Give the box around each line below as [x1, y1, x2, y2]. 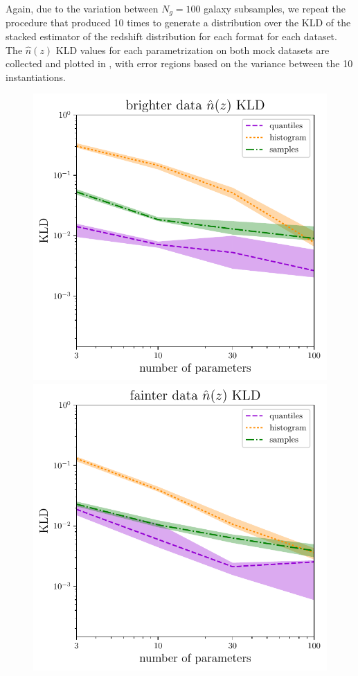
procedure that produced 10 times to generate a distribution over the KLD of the [6, 15, 351, 30]
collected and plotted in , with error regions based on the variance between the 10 [6, 56, 353, 71]
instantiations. [6, 69, 66, 84]
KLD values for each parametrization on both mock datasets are [55, 42, 330, 57]
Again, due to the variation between [6, 1, 159, 15]
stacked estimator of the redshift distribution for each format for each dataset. [6, 29, 337, 44]
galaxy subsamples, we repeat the [204, 1, 346, 15]
